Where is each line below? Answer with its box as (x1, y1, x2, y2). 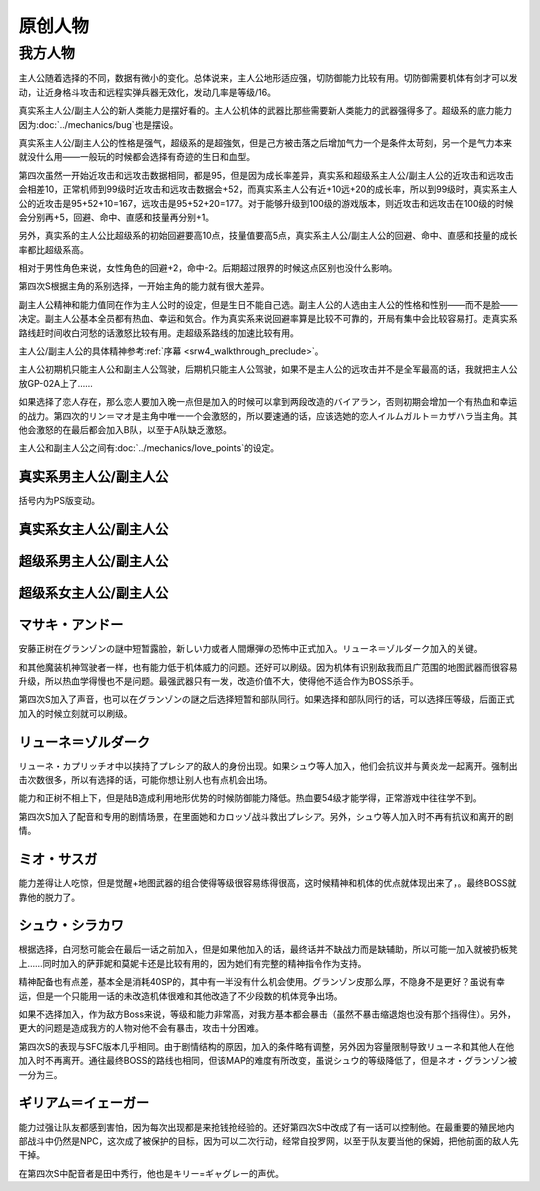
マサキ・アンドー (18, 616, 124, 634)
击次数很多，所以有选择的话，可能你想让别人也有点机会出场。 (18, 774, 273, 786)
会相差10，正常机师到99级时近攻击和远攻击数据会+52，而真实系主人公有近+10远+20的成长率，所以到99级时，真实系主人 (18, 183, 518, 195)
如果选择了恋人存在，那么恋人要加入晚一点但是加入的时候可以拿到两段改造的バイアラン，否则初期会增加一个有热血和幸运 (18, 396, 518, 408)
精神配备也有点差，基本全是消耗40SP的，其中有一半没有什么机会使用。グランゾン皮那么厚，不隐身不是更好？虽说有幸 (18, 976, 505, 988)
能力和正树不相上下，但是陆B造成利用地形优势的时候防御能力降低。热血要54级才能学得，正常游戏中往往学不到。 (18, 792, 482, 804)
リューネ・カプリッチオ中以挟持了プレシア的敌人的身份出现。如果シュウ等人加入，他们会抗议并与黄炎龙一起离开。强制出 (18, 760, 518, 772)
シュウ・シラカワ (18, 917, 124, 934)
